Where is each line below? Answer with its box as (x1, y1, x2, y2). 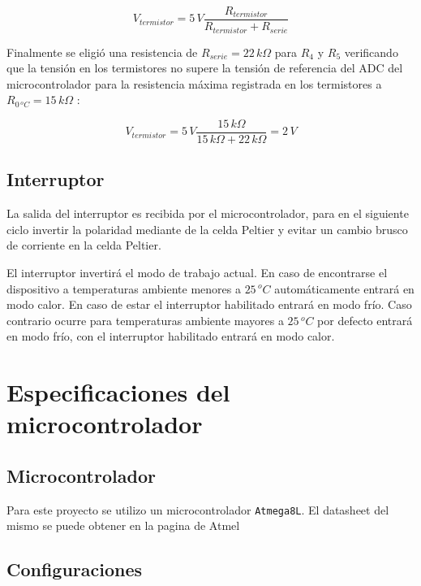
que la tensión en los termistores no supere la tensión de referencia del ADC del (6, 59, 403, 76)
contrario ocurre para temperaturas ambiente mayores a (6, 311, 284, 328)
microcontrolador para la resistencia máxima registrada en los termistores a (6, 75, 382, 92)
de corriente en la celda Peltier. (6, 237, 161, 254)
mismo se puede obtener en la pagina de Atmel (6, 517, 240, 534)
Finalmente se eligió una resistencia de (6, 43, 198, 60)
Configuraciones (6, 557, 143, 582)
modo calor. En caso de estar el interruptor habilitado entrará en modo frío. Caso (6, 296, 412, 313)
